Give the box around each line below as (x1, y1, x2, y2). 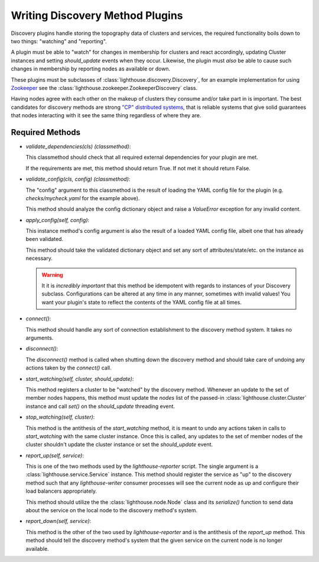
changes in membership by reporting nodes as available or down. (11, 65, 171, 72)
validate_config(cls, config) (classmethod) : (25, 175, 131, 183)
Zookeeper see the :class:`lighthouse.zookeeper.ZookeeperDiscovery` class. (11, 84, 198, 91)
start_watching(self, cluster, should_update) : (25, 375, 134, 382)
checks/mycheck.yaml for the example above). (25, 194, 140, 201)
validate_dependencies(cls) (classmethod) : (25, 143, 131, 150)
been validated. (25, 236, 64, 243)
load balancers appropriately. (25, 487, 97, 494)
